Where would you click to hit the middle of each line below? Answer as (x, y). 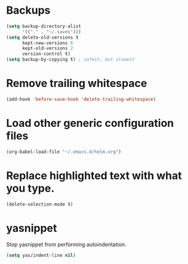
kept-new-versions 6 (47, 43)
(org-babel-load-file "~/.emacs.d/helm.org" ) (64, 152)
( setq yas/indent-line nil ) (41, 256)
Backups (28, 10)
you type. (30, 188)
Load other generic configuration (90, 123)
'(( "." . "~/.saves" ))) (52, 32)
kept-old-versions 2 (47, 48)
